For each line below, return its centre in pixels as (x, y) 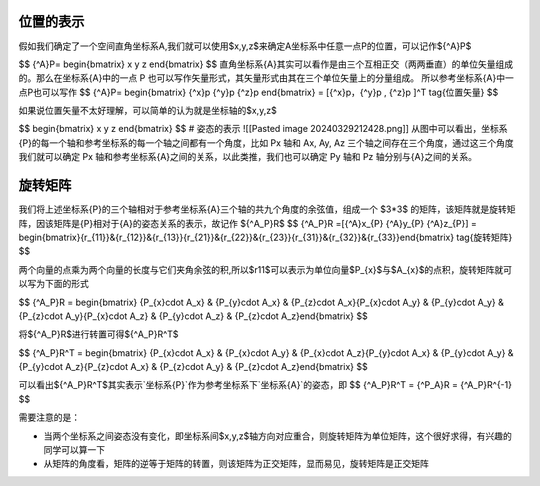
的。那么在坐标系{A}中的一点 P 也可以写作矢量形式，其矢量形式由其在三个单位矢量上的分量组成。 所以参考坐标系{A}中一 (266, 78)
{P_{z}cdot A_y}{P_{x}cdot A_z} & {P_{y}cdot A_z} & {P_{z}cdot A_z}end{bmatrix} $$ (193, 316)
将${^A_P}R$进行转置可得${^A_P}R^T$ (98, 334)
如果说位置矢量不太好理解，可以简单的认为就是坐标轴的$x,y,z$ (147, 111)
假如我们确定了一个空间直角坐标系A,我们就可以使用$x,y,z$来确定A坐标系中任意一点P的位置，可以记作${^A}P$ (245, 46)
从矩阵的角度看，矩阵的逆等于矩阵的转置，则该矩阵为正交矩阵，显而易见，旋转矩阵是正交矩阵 (236, 464)
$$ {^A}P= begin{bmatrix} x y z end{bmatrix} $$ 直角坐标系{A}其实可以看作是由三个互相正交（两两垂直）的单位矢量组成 (266, 64)
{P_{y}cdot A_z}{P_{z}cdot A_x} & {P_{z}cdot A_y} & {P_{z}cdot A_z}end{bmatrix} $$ (193, 367)
